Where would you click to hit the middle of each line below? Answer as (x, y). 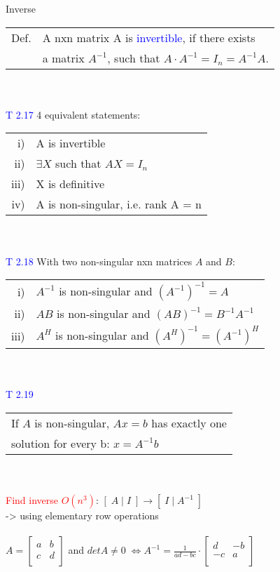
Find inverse (32, 500)
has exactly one (189, 423)
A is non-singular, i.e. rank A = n (119, 204)
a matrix (63, 58)
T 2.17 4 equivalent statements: (73, 114)
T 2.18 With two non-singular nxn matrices (99, 261)
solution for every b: (61, 443)
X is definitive (70, 184)
